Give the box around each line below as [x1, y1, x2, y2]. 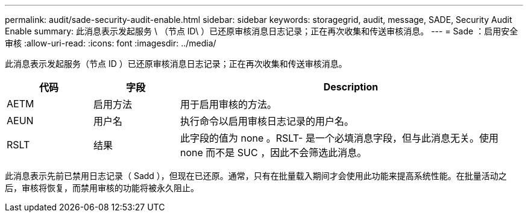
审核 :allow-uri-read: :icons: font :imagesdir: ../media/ [5, 38, 216, 48]
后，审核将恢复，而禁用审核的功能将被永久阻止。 [5, 183, 199, 193]
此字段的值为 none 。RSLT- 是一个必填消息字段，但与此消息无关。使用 [180, 132, 498, 144]
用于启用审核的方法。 [180, 98, 277, 110]
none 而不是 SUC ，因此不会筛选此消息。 [180, 146, 367, 159]
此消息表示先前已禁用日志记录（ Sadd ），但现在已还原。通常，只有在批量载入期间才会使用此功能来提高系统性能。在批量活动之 [5, 171, 507, 181]
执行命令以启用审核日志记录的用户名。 [180, 115, 354, 127]
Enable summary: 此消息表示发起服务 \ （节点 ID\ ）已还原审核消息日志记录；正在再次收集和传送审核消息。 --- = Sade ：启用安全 [5, 26, 518, 36]
